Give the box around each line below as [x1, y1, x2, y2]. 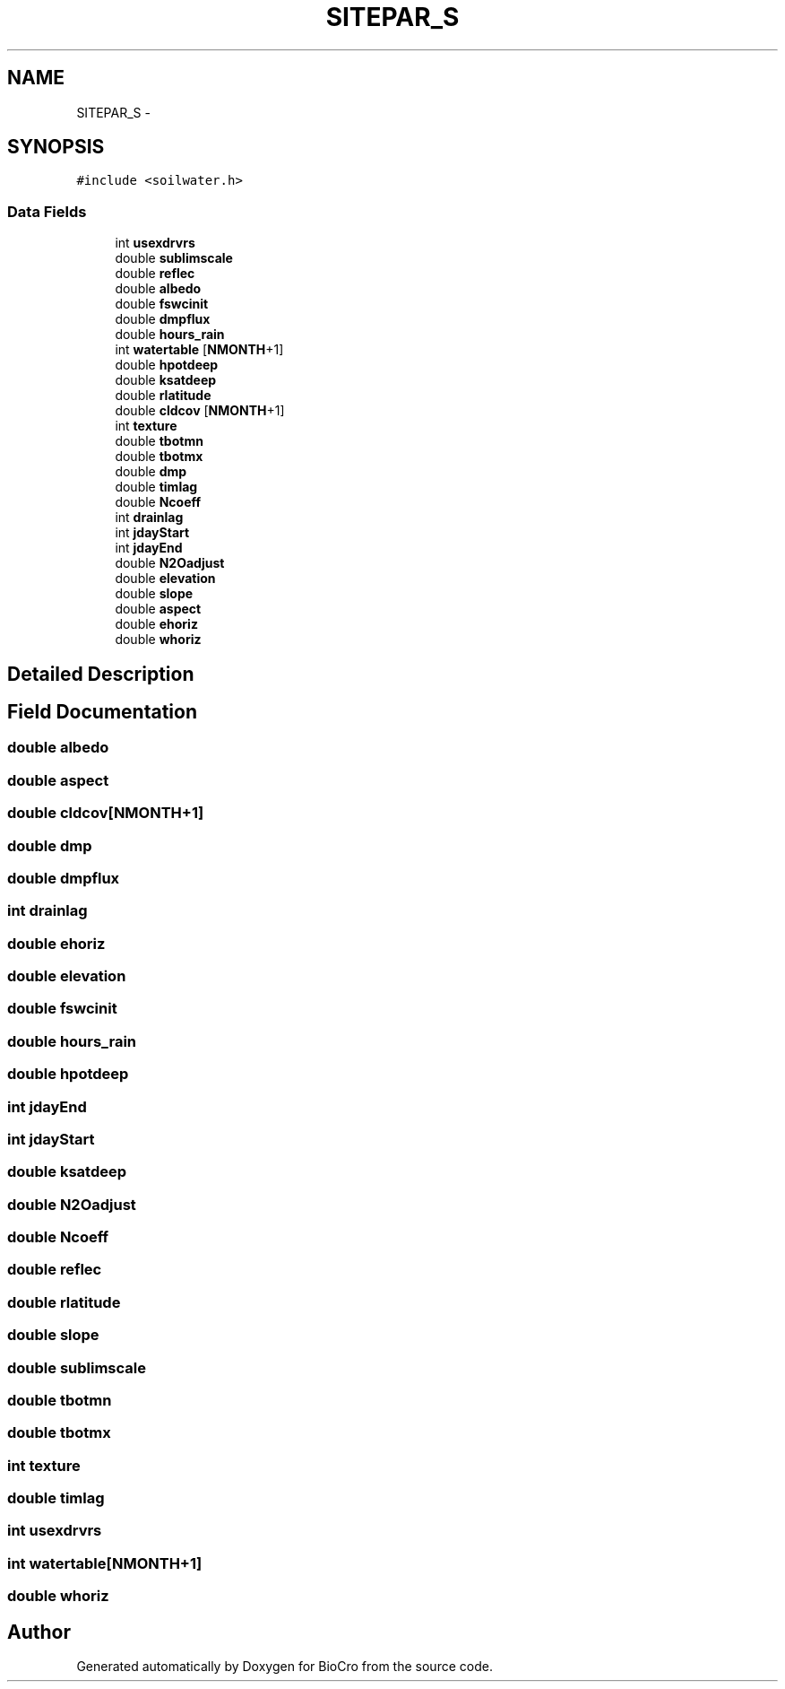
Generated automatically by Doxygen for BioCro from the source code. [76, 1659, 493, 1675]
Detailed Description [7, 662, 194, 685]
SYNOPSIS [7, 135, 105, 159]
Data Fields [7, 202, 87, 221]
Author [7, 1620, 71, 1643]
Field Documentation [7, 701, 197, 724]
